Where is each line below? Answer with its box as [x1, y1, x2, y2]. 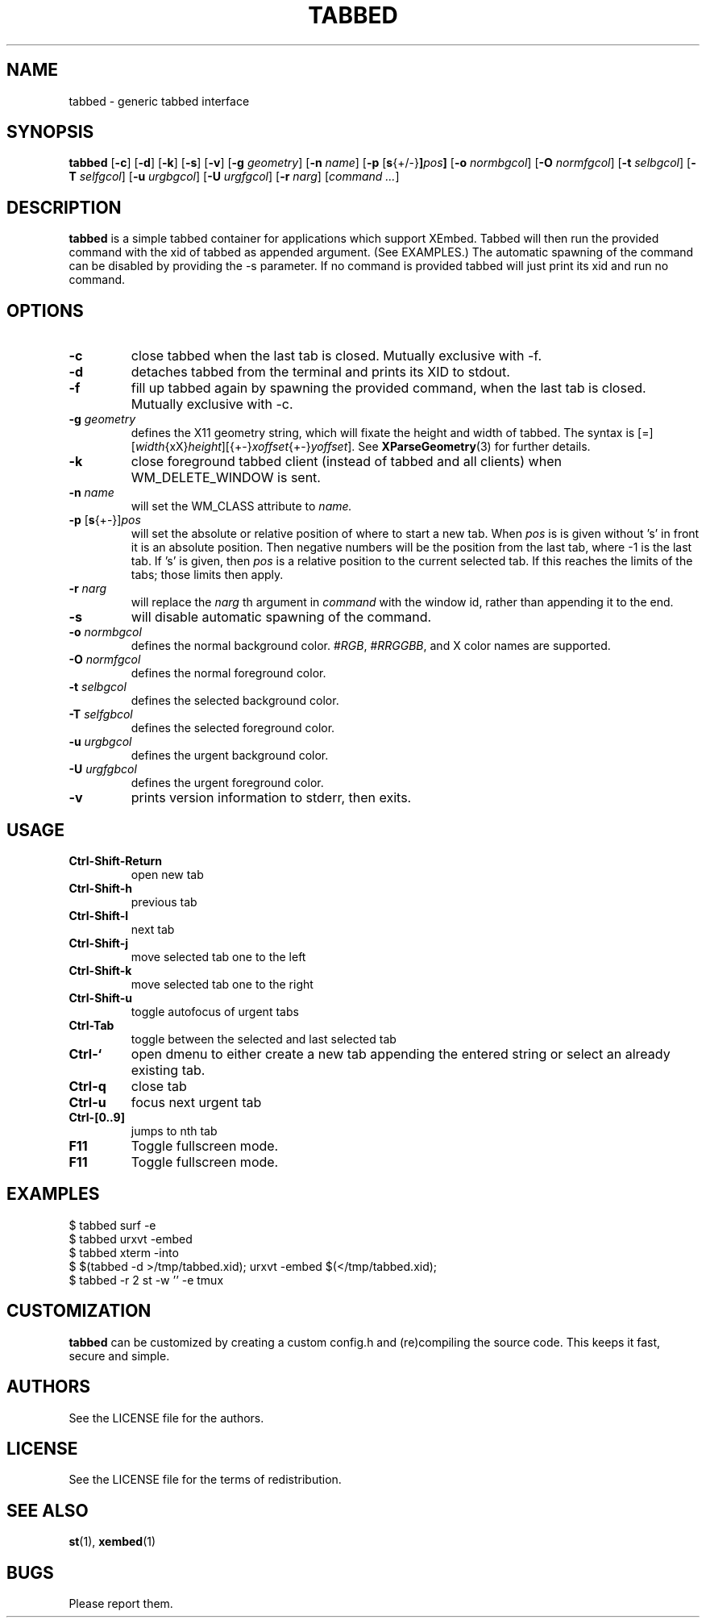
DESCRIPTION [6, 197, 122, 218]
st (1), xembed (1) [69, 1534, 156, 1549]
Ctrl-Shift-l [69, 908, 129, 922]
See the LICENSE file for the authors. [69, 1410, 264, 1425]
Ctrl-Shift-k [69, 963, 132, 977]
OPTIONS [6, 300, 84, 321]
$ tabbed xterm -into [69, 1245, 179, 1260]
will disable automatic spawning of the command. [131, 609, 432, 626]
